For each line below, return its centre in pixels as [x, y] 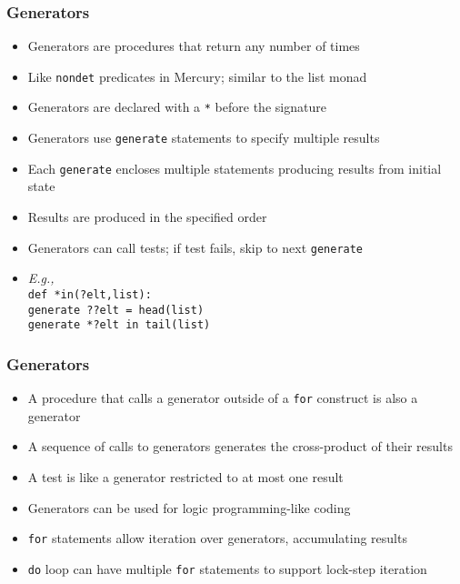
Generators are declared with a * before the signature [177, 107]
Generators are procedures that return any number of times [194, 46]
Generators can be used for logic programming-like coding [189, 507]
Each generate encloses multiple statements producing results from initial [235, 168]
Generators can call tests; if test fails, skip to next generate [195, 247]
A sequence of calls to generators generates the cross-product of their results [240, 446]
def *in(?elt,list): [90, 294]
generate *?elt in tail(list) [119, 325]
